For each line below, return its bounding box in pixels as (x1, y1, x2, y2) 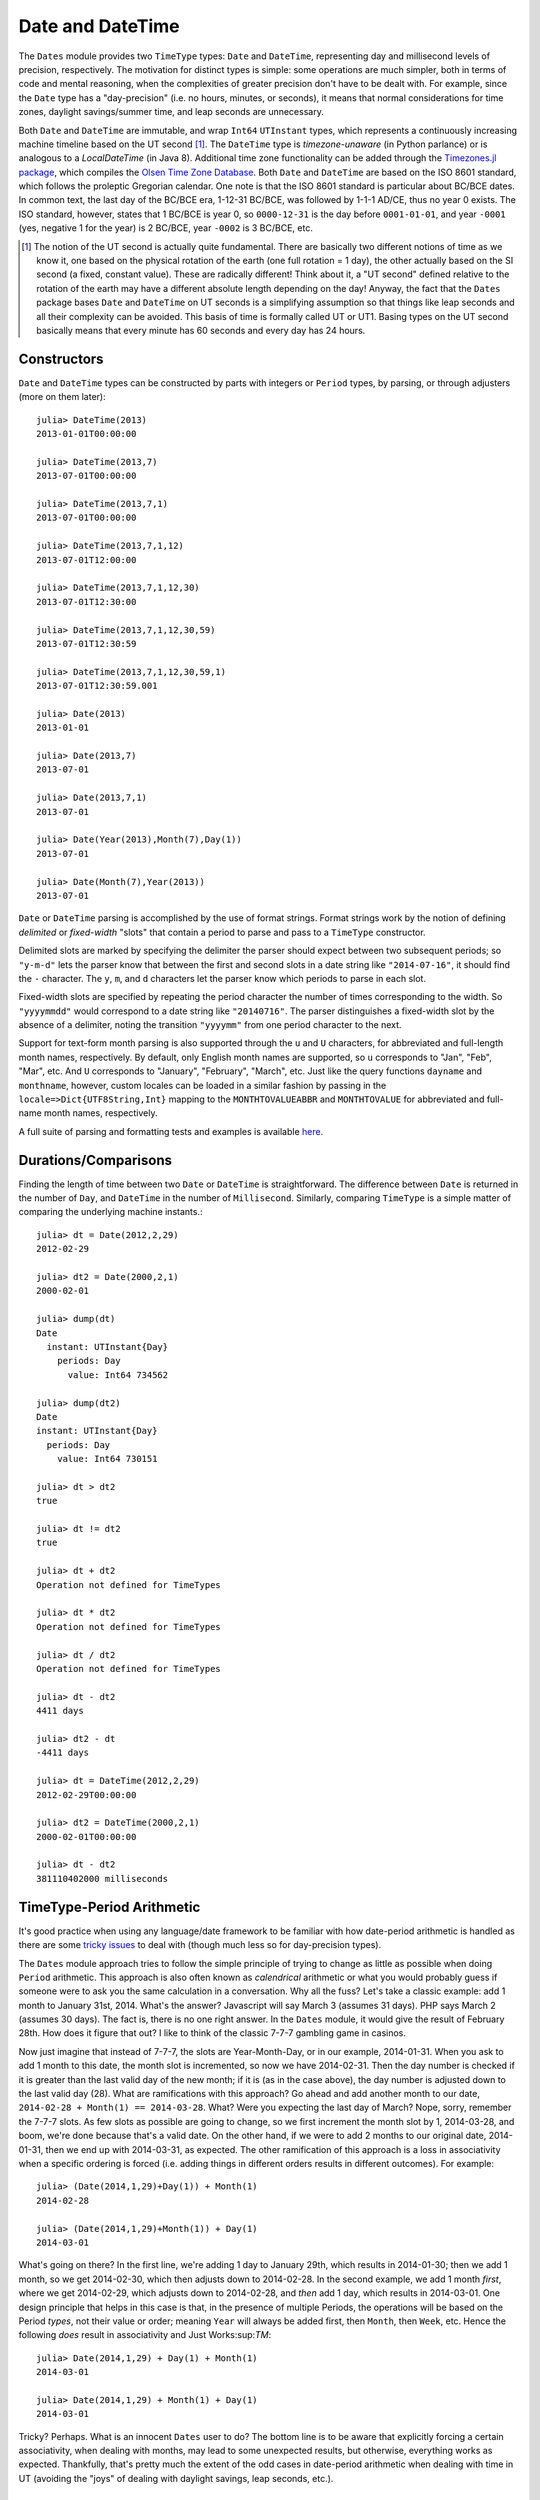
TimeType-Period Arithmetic (18, 1898, 201, 1915)
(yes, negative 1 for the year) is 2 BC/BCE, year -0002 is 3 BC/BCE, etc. (18, 222, 314, 234)
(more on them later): (18, 391, 106, 403)
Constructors (18, 350, 104, 367)
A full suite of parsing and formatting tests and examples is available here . (18, 1125, 324, 1137)
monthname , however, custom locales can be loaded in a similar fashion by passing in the (18, 1079, 387, 1091)
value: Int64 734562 (67, 1369, 169, 1380)
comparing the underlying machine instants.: (18, 1206, 203, 1218)
